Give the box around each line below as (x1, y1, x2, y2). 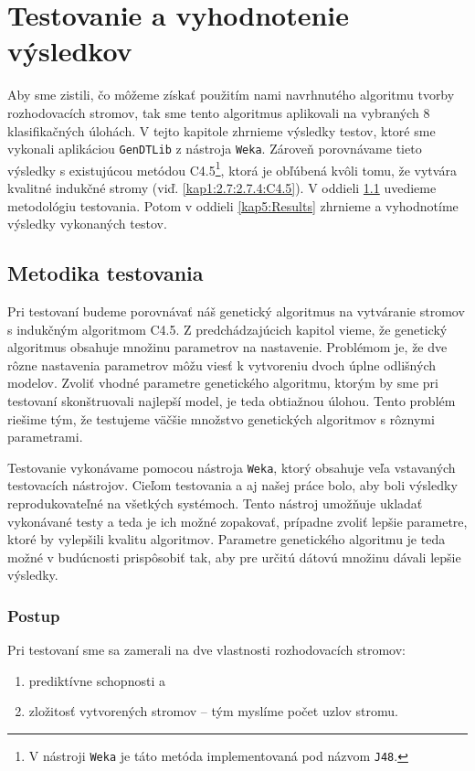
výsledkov (7, 32, 132, 70)
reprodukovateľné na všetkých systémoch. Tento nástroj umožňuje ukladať (7, 493, 423, 512)
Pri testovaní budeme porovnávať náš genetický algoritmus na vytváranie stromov (7, 301, 465, 320)
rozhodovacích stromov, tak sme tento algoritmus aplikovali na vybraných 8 (7, 102, 430, 122)
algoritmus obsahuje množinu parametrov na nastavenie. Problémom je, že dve (7, 337, 448, 357)
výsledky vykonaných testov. (7, 214, 167, 233)
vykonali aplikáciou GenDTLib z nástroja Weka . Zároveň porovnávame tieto (7, 139, 422, 158)
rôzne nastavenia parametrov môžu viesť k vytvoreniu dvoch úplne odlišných (7, 355, 437, 374)
